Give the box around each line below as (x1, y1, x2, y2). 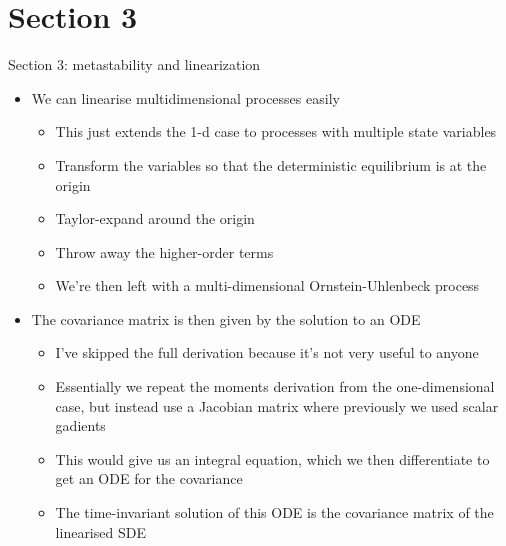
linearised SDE (55, 521, 146, 542)
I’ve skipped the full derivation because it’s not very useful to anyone (55, 342, 479, 363)
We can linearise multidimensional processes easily (31, 87, 340, 108)
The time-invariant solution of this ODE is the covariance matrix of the (55, 502, 494, 523)
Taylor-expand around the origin (55, 208, 255, 229)
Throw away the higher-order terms (55, 241, 274, 262)
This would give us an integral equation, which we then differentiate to (55, 448, 490, 469)
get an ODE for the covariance (55, 468, 243, 489)
